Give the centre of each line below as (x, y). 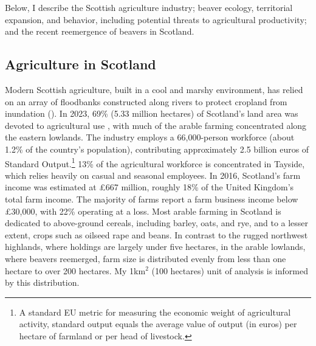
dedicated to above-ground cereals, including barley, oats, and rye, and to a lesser (157, 223)
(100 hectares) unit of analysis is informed (230, 270)
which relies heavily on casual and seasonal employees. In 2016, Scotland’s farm (153, 175)
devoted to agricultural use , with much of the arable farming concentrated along (156, 125)
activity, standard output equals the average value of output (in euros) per (158, 324)
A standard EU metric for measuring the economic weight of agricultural (155, 312)
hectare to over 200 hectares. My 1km (75, 270)
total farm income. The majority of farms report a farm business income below (152, 199)
